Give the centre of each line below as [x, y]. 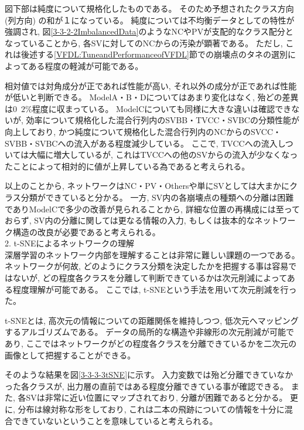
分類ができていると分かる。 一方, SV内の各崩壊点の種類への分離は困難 [157, 197]
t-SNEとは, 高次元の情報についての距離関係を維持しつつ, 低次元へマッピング [152, 320]
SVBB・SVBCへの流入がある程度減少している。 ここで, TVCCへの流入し [145, 143]
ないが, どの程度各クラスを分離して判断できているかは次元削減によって [150, 278]
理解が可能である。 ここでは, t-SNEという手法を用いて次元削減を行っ [163, 289]
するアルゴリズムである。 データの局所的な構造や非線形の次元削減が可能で [150, 332]
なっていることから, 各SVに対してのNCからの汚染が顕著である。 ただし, [144, 43]
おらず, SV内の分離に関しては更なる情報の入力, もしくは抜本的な [130, 220]
